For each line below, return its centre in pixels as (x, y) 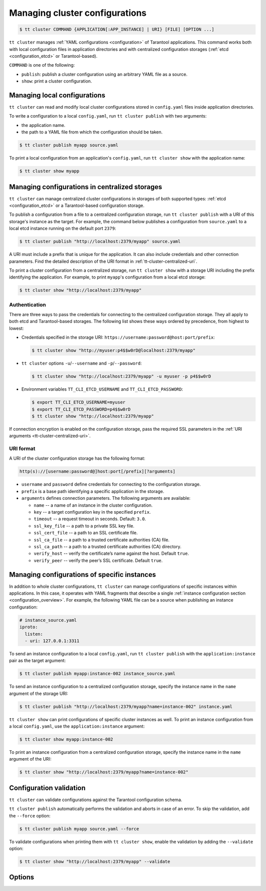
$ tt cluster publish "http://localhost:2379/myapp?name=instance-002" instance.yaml (126, 707)
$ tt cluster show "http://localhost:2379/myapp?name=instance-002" (104, 772)
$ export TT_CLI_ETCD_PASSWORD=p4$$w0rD (81, 409)
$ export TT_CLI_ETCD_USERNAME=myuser (79, 402)
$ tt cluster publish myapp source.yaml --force (79, 829)
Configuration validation (47, 788)
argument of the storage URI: (39, 693)
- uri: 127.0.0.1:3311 (52, 641)
